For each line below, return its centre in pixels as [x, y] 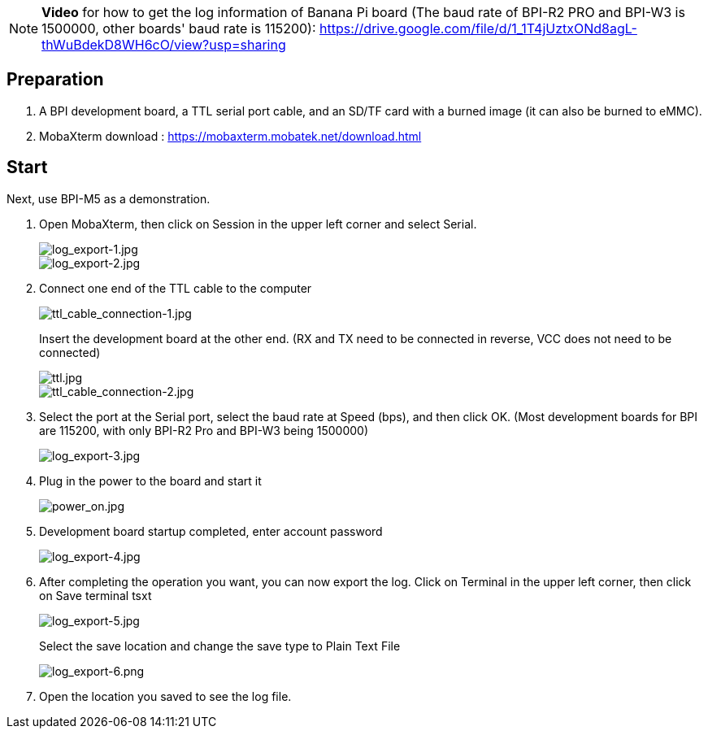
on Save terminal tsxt [96, 595]
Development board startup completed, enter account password [211, 531]
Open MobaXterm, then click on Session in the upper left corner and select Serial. [258, 224]
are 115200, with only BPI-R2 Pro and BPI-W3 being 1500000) [204, 430]
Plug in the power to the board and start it [150, 481]
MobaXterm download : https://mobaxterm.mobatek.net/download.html [230, 136]
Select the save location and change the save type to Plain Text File [220, 646]
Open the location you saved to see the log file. [165, 696]
